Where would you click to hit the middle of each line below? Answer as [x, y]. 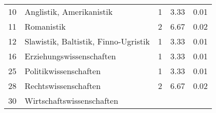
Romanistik [45, 26]
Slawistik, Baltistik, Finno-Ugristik [87, 41]
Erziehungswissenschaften [70, 56]
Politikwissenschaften [63, 71]
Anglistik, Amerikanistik [69, 12]
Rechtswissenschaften [63, 86]
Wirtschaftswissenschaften [72, 100]
